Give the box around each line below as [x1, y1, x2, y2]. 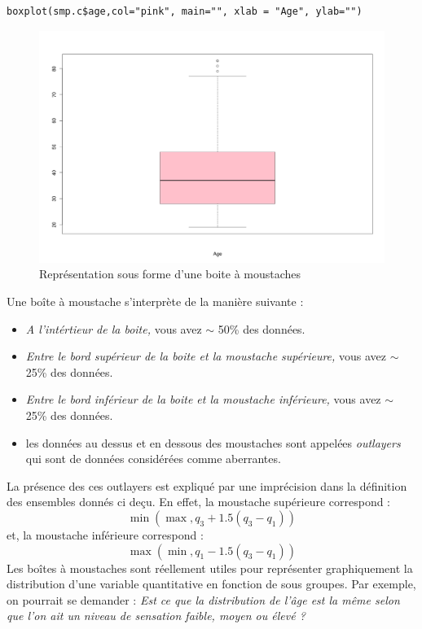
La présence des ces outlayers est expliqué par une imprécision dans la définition [7, 477, 407, 494]
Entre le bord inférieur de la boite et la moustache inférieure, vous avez [25, 391, 381, 408]
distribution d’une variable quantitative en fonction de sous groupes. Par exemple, [7, 575, 416, 592]
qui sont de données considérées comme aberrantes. [25, 450, 281, 467]
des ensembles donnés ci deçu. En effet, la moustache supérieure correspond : [7, 493, 391, 510]
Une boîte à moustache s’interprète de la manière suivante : [7, 293, 304, 310]
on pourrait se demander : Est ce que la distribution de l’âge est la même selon [7, 591, 400, 608]
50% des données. [218, 320, 306, 337]
